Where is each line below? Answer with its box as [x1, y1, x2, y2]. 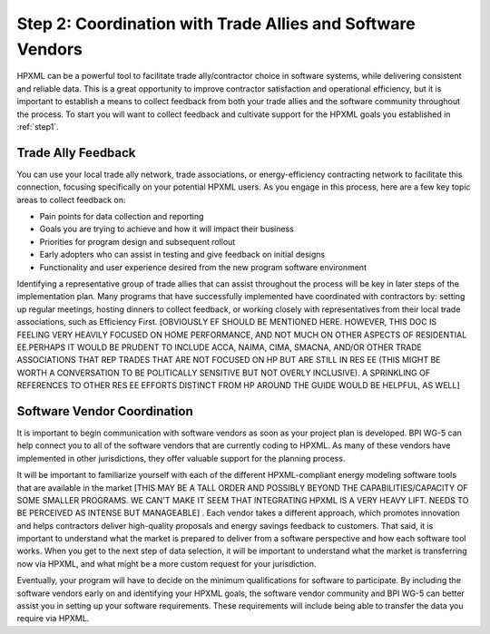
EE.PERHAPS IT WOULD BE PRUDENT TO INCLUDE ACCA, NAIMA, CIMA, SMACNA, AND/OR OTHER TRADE [16, 341, 422, 353]
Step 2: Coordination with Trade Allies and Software [16, 14, 416, 34]
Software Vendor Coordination [16, 404, 194, 419]
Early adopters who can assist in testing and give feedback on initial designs [39, 249, 326, 260]
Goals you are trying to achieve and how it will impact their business [39, 223, 294, 235]
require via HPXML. [16, 613, 90, 624]
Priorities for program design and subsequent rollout [39, 236, 236, 247]
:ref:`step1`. [16, 121, 59, 132]
